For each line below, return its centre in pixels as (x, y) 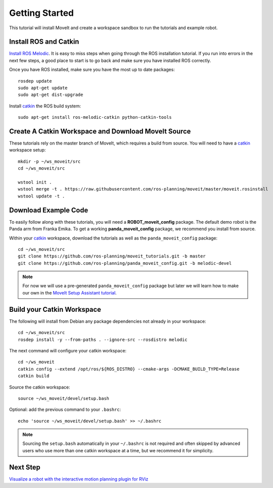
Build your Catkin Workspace (55, 309)
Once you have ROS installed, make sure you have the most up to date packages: (92, 70)
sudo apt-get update (43, 88)
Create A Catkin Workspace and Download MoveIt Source (100, 131)
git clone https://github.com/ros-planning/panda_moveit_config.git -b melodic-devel (125, 263)
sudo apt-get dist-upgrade (51, 95)
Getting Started (42, 13)
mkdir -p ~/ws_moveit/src (49, 161)
